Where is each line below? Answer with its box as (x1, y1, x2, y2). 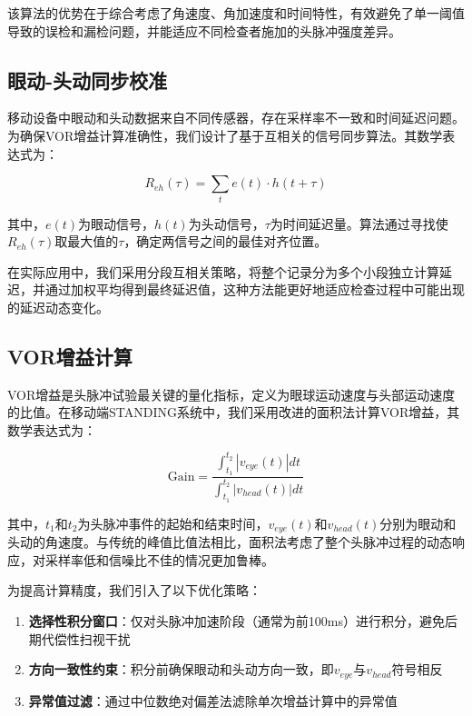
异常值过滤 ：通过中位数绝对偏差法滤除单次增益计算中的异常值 (28, 691, 398, 710)
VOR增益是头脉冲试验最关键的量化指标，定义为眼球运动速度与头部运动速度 (7, 384, 456, 403)
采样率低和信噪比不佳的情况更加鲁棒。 (44, 550, 274, 569)
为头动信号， (188, 214, 265, 233)
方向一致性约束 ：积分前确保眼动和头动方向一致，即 (28, 660, 334, 679)
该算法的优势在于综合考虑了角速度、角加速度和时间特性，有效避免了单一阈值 (7, 4, 465, 22)
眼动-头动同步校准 (7, 65, 168, 94)
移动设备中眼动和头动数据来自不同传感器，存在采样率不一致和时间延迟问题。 (7, 108, 465, 127)
